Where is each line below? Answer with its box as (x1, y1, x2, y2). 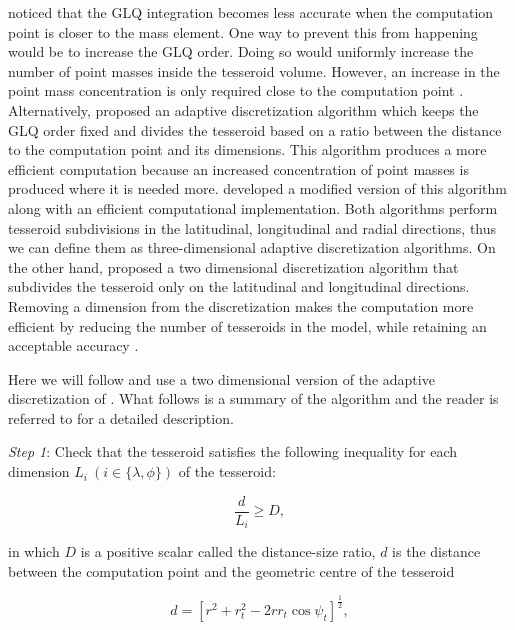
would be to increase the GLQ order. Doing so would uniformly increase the (8, 41, 474, 62)
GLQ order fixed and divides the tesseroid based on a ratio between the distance (8, 119, 502, 140)
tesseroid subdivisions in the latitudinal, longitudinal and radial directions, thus (8, 217, 497, 238)
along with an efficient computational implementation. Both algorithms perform (8, 197, 498, 218)
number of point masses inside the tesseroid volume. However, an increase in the (8, 60, 500, 81)
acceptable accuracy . (8, 335, 139, 356)
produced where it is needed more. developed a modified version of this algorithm (8, 178, 508, 199)
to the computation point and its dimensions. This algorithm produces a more (8, 139, 487, 160)
